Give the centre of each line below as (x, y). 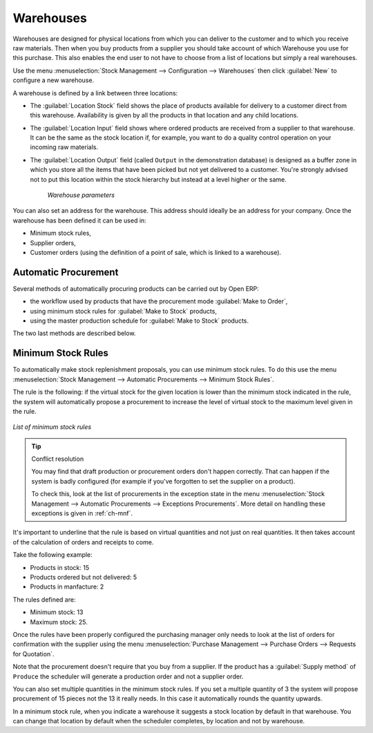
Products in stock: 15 (60, 567)
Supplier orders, (53, 242)
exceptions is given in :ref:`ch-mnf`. (82, 513)
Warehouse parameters (81, 195)
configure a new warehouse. (54, 80)
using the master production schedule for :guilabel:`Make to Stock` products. (139, 321)
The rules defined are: (44, 599)
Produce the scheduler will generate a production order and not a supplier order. (128, 676)
